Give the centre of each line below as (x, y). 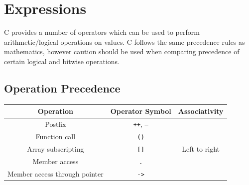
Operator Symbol (141, 111)
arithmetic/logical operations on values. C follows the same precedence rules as (124, 42)
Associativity (201, 111)
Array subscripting (56, 148)
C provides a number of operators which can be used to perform (102, 32)
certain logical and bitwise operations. (62, 61)
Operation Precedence (62, 88)
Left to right (201, 148)
